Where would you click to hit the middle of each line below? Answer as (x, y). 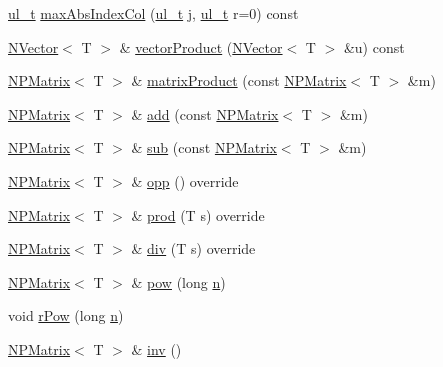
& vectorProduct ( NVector (201, 46)
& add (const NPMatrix (205, 113)
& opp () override (185, 180)
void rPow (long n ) (66, 315)
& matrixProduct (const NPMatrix (239, 80)
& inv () (156, 348)
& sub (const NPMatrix (204, 147)
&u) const (374, 46)
